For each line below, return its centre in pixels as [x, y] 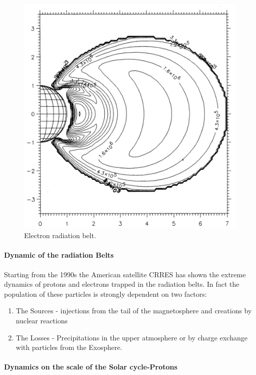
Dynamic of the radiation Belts [59, 255]
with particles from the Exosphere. [69, 347]
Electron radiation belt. [60, 235]
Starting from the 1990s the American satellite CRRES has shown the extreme [125, 274]
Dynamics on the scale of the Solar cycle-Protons [91, 367]
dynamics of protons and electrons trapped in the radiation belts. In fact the [122, 284]
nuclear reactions [42, 320]
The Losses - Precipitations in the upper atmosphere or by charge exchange [132, 337]
